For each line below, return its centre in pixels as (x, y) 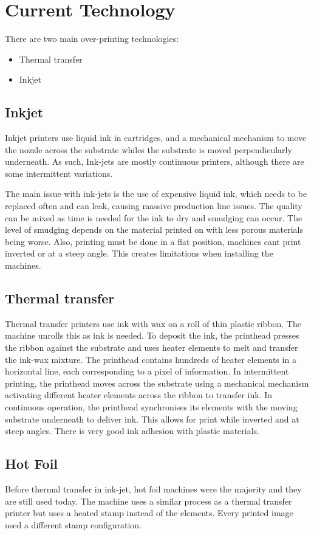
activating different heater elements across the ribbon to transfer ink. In (138, 395)
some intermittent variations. (59, 173)
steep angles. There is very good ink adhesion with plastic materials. (132, 431)
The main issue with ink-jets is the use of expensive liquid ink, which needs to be (156, 194)
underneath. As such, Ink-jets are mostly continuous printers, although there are (155, 161)
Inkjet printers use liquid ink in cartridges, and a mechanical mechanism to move (156, 138)
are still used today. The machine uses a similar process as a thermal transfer (148, 501)
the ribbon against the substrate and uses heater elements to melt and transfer (152, 347)
